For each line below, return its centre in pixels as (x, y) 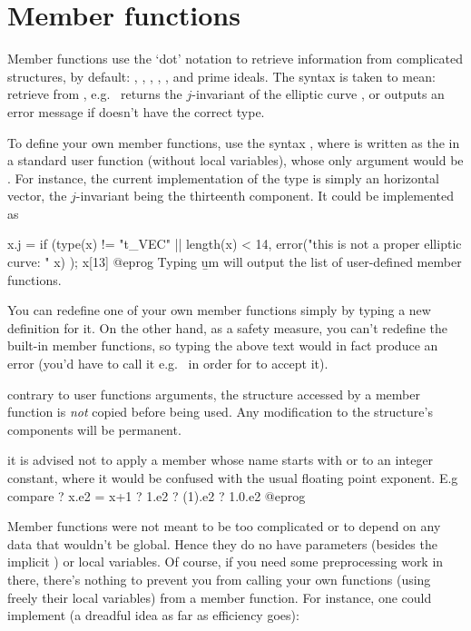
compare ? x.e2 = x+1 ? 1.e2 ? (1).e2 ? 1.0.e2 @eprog (157, 495)
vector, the (37, 196)
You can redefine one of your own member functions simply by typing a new (219, 310)
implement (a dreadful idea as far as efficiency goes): (153, 615)
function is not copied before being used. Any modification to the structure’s (220, 412)
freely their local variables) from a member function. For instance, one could (220, 597)
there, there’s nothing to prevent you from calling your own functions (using (219, 579)
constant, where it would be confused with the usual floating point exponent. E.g (233, 478)
